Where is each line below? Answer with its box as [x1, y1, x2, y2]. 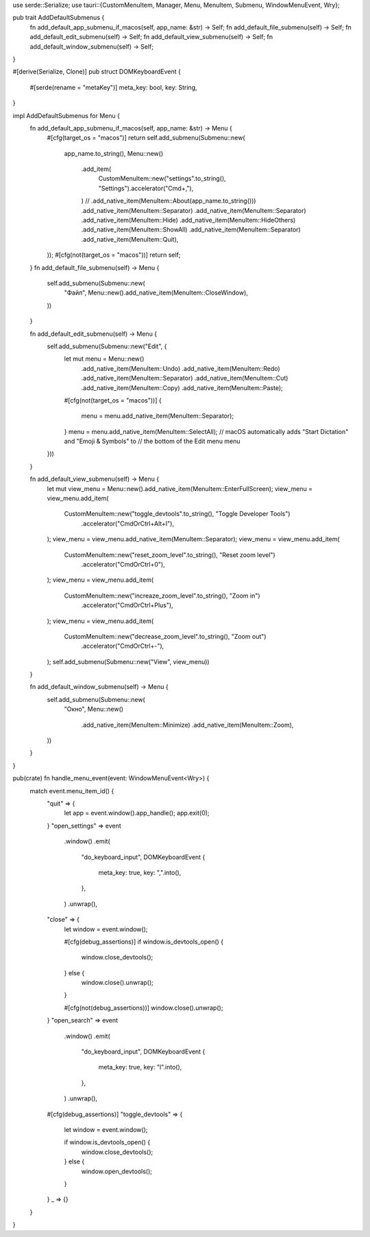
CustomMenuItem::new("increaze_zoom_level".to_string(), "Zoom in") [64, 591, 260, 600]
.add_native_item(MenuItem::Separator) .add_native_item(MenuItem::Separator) [81, 206, 306, 214]
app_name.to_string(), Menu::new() [64, 149, 164, 157]
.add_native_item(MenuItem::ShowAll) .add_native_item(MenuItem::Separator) [81, 225, 301, 234]
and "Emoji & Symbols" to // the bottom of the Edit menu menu [64, 437, 241, 446]
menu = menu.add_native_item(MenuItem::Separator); [81, 412, 234, 420]
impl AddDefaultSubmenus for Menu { [12, 111, 120, 120]
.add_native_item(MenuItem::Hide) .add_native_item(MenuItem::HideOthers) [81, 216, 296, 225]
